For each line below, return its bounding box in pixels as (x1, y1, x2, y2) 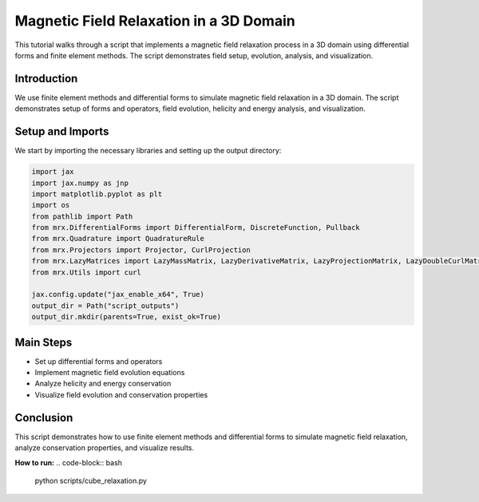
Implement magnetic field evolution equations (34, 368, 185, 377)
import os (31, 200, 70, 210)
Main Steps (14, 335, 73, 349)
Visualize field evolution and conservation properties (34, 389, 208, 399)
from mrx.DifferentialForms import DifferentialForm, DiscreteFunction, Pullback (31, 223, 361, 232)
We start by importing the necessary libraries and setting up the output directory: (14, 146, 282, 156)
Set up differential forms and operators (34, 356, 163, 366)
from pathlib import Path (31, 211, 133, 221)
